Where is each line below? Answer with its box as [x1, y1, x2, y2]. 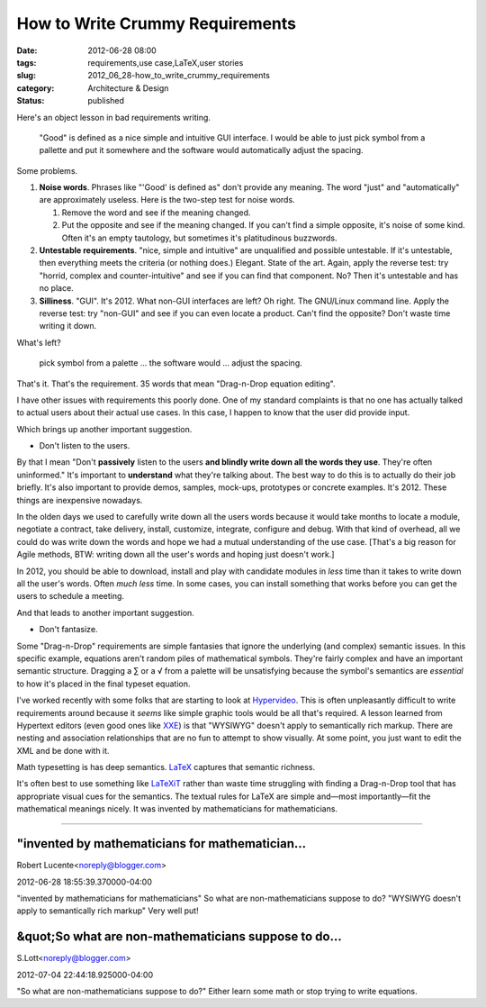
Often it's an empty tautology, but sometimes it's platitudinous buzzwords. [61, 232, 337, 243]
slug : [16, 70, 36, 81]
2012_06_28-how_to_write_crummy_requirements [87, 70, 270, 81]
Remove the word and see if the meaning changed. [61, 207, 251, 218]
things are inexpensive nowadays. [16, 494, 143, 505]
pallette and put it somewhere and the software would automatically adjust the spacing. [39, 145, 364, 156]
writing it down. [39, 321, 97, 331]
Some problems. [16, 165, 78, 176]
